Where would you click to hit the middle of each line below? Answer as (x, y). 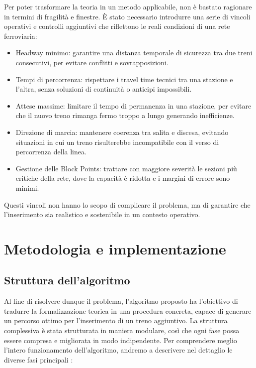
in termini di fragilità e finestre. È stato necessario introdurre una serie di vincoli (127, 16)
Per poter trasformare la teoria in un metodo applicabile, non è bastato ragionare (128, 6)
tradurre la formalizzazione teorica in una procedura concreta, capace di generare (128, 310)
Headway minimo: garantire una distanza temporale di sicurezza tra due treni (134, 53)
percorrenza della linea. (51, 152)
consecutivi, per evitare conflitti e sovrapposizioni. (92, 62)
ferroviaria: (21, 36)
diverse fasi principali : (39, 359)
